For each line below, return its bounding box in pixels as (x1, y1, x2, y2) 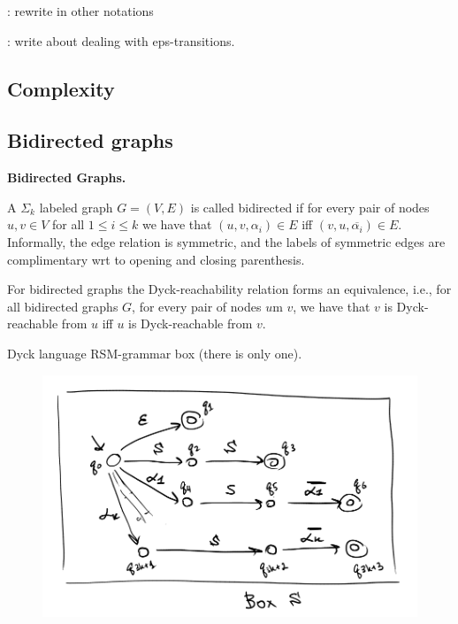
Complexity (7, 74, 115, 102)
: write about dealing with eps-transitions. (7, 31, 235, 50)
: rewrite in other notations (7, 2, 154, 19)
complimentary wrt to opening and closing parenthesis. (7, 250, 305, 268)
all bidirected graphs (7, 297, 118, 315)
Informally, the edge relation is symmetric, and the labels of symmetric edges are (7, 232, 446, 250)
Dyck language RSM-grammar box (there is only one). (7, 343, 302, 362)
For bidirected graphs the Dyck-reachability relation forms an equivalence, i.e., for (7, 280, 452, 298)
